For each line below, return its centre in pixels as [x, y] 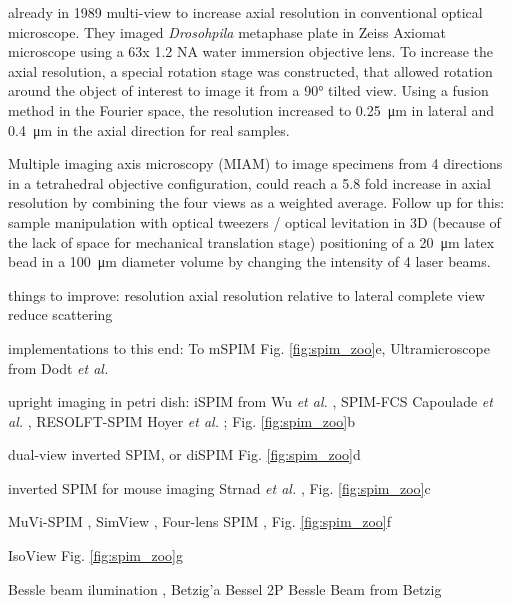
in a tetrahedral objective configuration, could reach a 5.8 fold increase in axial [249, 182]
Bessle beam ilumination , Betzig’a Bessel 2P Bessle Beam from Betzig [225, 588]
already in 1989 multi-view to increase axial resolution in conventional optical [245, 12]
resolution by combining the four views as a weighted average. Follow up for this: [256, 202]
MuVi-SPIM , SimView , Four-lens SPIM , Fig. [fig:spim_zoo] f [199, 521]
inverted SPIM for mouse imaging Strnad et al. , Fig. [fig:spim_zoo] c [219, 487]
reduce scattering [60, 314]
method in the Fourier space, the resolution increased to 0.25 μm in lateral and [251, 109]
